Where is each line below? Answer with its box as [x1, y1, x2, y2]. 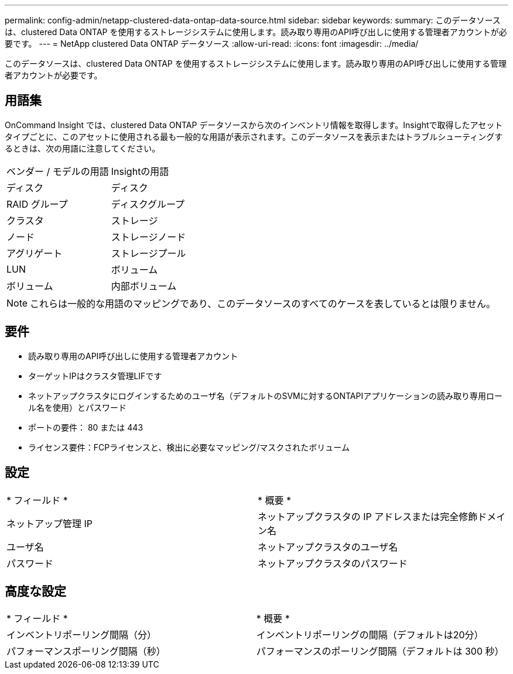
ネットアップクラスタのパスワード [258, 557, 408, 569]
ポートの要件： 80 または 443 [28, 422, 143, 432]
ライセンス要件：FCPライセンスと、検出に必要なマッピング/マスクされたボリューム [28, 442, 350, 452]
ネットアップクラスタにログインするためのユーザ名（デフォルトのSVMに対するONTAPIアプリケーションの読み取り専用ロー [28, 390, 502, 401]
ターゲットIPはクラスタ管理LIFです [28, 370, 162, 381]
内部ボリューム [111, 280, 177, 292]
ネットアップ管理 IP [6, 517, 93, 529]
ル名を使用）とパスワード [28, 402, 126, 412]
